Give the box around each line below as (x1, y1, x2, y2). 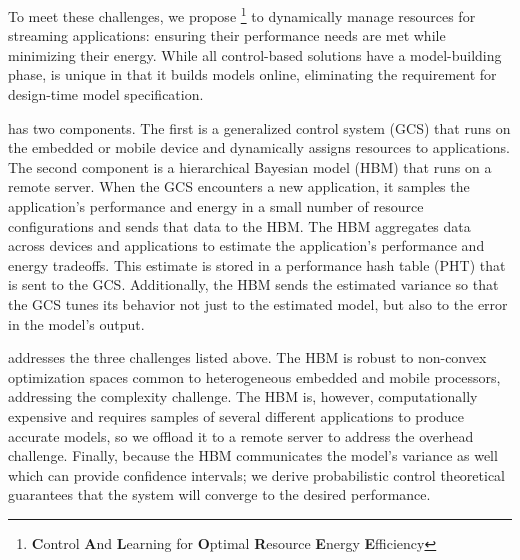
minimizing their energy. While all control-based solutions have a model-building (8, 44, 502, 65)
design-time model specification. (8, 84, 204, 105)
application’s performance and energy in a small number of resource (8, 196, 424, 216)
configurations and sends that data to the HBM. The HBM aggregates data (8, 215, 471, 236)
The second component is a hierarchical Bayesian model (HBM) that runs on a (8, 156, 492, 177)
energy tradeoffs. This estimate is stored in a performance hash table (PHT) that (8, 254, 506, 275)
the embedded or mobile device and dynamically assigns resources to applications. (8, 137, 510, 158)
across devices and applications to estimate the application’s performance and (8, 235, 485, 256)
